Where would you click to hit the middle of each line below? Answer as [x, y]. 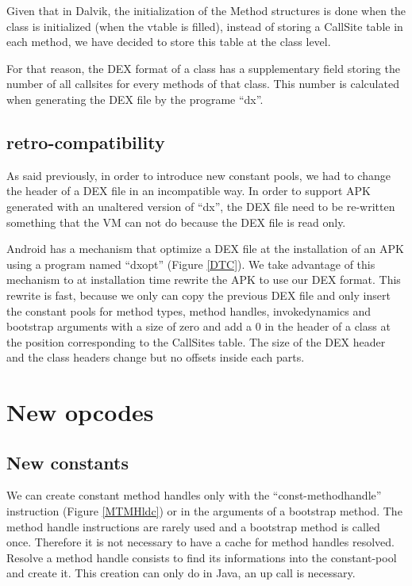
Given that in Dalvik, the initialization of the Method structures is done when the [206, 10]
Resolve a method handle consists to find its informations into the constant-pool [202, 557]
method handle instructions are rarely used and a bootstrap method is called [193, 526]
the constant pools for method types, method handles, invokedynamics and [189, 310]
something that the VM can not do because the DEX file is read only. [176, 222]
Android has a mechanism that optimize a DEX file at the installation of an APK [205, 249]
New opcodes [80, 412]
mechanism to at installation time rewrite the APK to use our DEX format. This [204, 280]
